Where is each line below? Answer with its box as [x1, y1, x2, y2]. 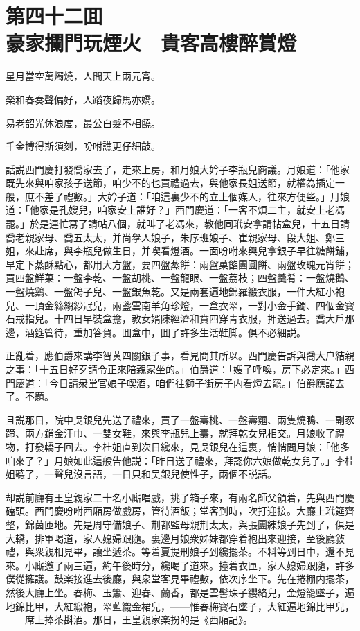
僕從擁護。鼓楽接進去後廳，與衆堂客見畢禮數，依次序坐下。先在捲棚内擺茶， [6, 571, 354, 586]
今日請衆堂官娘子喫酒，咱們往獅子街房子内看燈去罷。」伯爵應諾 [48, 375, 335, 390]
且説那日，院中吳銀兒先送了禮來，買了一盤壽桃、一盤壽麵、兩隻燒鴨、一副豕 [6, 412, 354, 426]
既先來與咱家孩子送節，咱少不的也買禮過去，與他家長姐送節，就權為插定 [6, 175, 335, 190]
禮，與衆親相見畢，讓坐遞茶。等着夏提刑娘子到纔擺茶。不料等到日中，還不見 [6, 544, 354, 559]
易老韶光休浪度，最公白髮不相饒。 [6, 115, 161, 130]
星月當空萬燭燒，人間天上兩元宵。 [6, 69, 161, 83]
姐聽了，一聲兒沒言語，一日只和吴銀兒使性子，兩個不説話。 [6, 467, 277, 481]
